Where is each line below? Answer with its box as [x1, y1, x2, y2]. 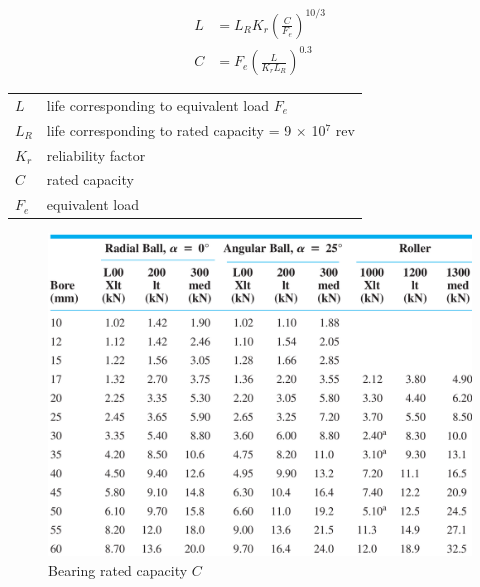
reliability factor [46, 144, 146, 165]
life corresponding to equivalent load [46, 94, 270, 115]
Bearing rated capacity [48, 559, 188, 580]
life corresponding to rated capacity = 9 [46, 119, 292, 140]
